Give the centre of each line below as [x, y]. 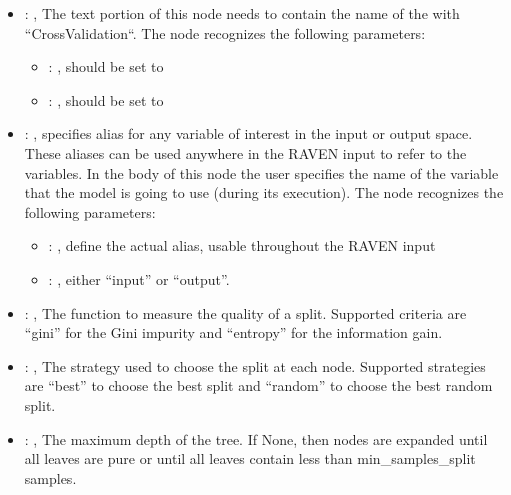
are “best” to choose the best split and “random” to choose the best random [258, 385]
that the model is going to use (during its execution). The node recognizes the [264, 192]
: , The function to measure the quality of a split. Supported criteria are [245, 312]
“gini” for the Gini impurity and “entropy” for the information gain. [233, 332]
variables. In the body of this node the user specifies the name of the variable [261, 172]
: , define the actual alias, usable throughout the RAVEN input [242, 245]
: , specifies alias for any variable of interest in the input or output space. [248, 133]
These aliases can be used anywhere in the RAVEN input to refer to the [245, 152]
